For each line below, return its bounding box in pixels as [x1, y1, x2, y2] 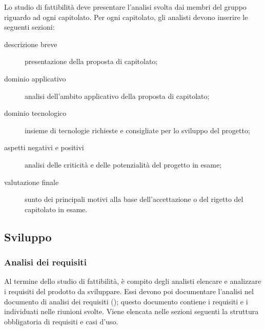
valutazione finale [4, 176, 59, 187]
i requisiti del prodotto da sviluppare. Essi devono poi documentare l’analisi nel [4, 285, 254, 296]
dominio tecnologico [4, 108, 67, 118]
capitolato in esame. [25, 203, 88, 214]
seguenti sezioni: [4, 22, 55, 32]
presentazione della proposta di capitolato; [25, 56, 158, 67]
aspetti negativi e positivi [4, 142, 84, 153]
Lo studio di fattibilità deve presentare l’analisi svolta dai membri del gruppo [4, 2, 247, 12]
